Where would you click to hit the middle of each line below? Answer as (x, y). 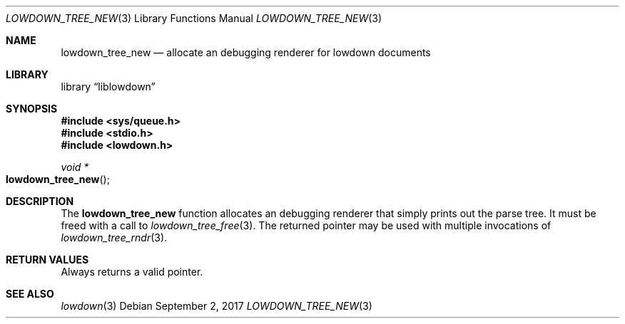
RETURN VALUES (47, 260)
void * (75, 167)
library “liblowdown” (108, 87)
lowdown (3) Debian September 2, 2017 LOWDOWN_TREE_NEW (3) (217, 306)
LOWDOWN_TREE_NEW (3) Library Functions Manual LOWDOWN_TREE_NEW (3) (194, 18)
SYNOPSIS (32, 109)
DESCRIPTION (40, 201)
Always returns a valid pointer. (132, 272)
